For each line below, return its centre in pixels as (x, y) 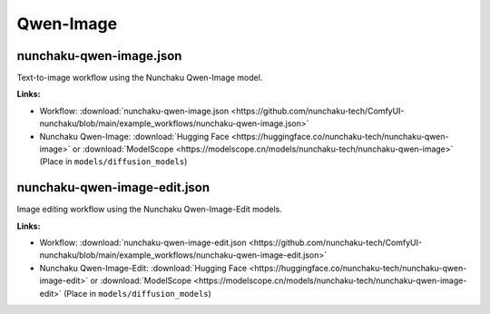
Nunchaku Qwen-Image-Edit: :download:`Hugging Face (143, 268)
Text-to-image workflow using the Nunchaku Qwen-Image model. (140, 78)
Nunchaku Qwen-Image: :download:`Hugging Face (134, 136)
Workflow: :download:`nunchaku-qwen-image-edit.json (143, 243)
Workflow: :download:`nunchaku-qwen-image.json (134, 111)
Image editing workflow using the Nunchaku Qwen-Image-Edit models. (150, 210)
